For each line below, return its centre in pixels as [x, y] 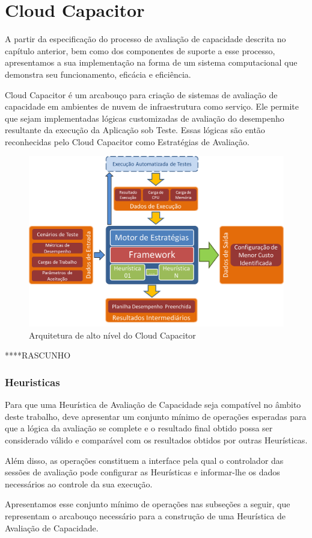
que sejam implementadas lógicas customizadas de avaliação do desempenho [145, 118]
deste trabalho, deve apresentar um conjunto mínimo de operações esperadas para [156, 416]
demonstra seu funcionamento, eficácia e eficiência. [98, 74]
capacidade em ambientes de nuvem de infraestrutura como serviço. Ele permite [152, 106]
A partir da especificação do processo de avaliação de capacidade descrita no [145, 39]
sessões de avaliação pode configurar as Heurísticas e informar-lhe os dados [142, 472]
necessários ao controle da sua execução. [79, 483]
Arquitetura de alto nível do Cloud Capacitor [112, 335]
